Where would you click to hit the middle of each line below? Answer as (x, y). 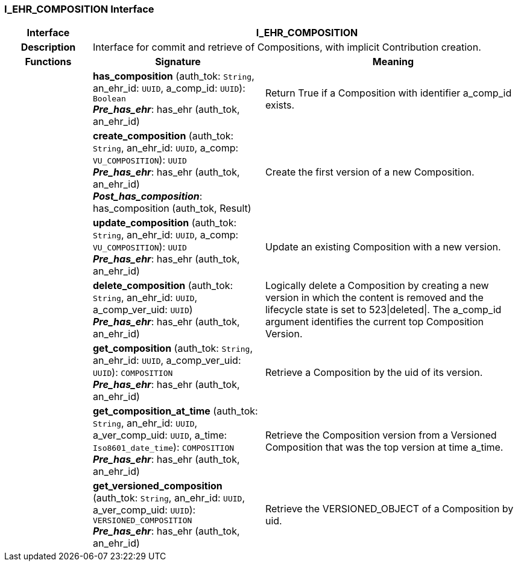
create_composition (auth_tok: (163, 136)
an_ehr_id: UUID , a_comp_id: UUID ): (169, 88)
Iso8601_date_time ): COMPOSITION (163, 447)
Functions (48, 62)
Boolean (109, 99)
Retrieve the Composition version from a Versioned (381, 435)
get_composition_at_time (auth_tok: (175, 411)
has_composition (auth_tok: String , (173, 76)
